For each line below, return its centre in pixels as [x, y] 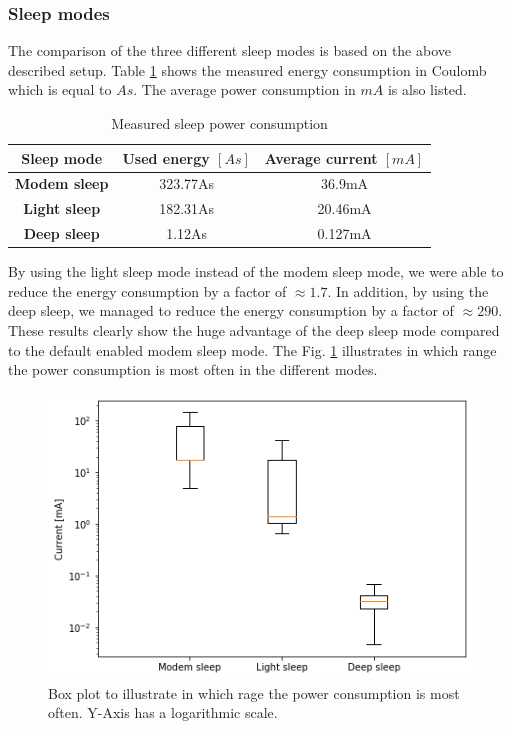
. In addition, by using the [408, 290]
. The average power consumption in [244, 89]
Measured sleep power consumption [219, 123]
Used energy [166, 157]
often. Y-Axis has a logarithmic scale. [163, 712]
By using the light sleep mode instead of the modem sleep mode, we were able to [256, 271]
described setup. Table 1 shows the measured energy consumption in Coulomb [247, 69]
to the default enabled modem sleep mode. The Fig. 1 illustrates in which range [252, 349]
